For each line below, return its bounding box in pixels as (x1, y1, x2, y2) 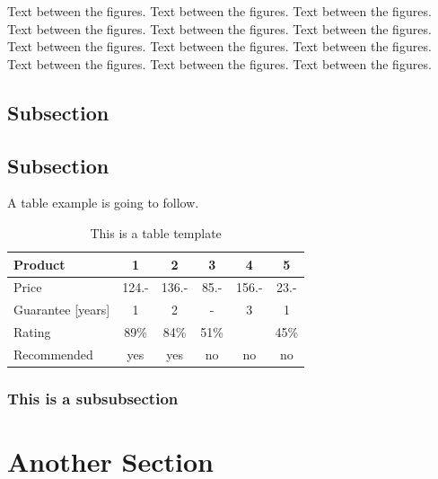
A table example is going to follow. (7, 193, 199, 212)
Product (13, 254, 66, 273)
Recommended (13, 344, 93, 363)
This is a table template (90, 223, 222, 242)
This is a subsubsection (7, 386, 179, 409)
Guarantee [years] (13, 300, 110, 319)
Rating (13, 323, 51, 342)
